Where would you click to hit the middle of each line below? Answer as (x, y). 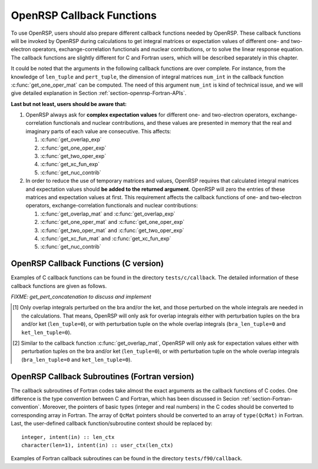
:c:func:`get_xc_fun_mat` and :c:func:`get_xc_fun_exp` (106, 238)
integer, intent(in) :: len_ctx (68, 437)
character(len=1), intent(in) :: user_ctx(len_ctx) (97, 445)
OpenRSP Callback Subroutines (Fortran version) (102, 376)
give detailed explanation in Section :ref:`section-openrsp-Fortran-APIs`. (99, 93)
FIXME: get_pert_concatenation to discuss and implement (81, 297)
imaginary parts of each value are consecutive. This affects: (98, 131)
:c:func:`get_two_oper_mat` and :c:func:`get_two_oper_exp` (112, 230)
